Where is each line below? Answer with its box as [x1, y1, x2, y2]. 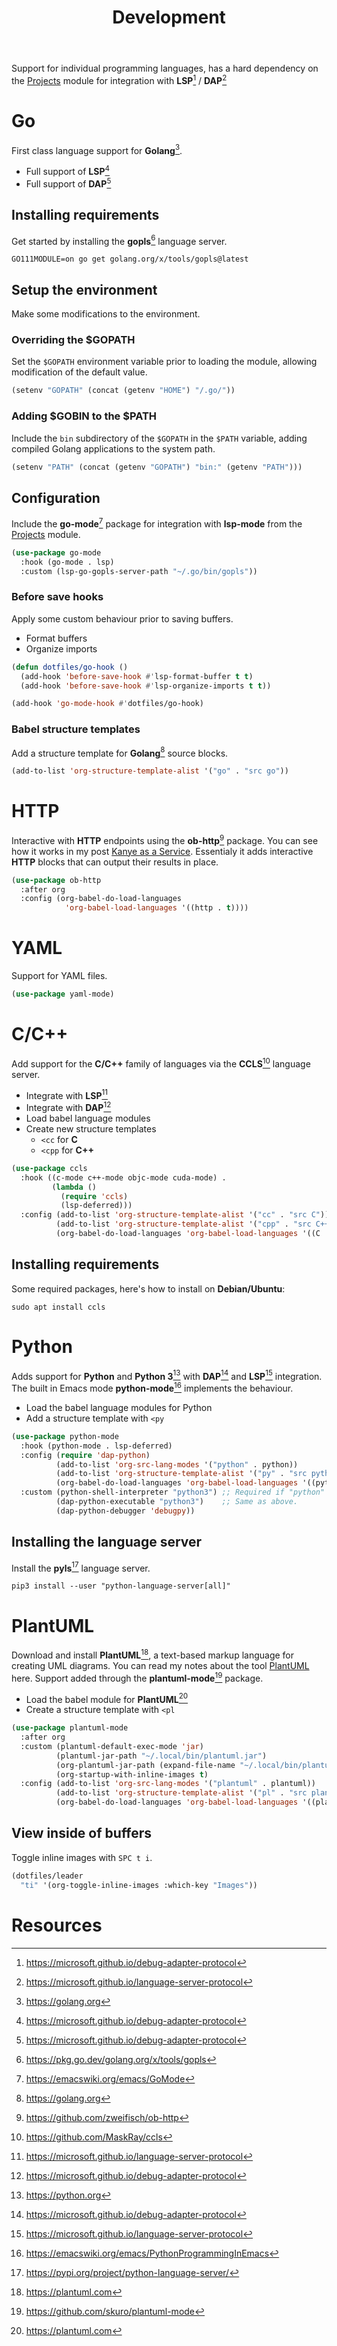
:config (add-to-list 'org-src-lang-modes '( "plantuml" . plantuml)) [20, 1779, 316, 1789]
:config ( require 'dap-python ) [20, 1450, 151, 1460]
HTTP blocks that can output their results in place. [11, 856, 219, 868]
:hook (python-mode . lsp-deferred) [20, 1441, 173, 1451]
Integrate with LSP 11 [25, 1087, 108, 1101]
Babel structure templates [11, 722, 141, 736]
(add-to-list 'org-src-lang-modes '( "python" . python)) [55, 1459, 299, 1470]
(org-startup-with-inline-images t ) [55, 1769, 209, 1780]
